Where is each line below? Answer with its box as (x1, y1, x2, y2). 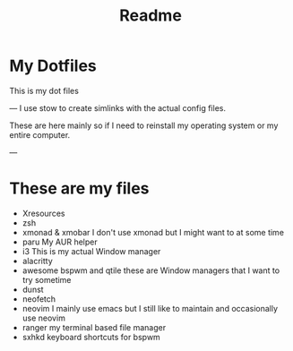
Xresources (22, 208, 65, 218)
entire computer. (9, 129, 71, 140)
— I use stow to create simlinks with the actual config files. (9, 102, 227, 113)
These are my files (9, 178, 150, 199)
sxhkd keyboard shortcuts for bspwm (22, 331, 161, 342)
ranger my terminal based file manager (22, 321, 167, 332)
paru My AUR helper (22, 236, 98, 247)
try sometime (22, 274, 72, 285)
